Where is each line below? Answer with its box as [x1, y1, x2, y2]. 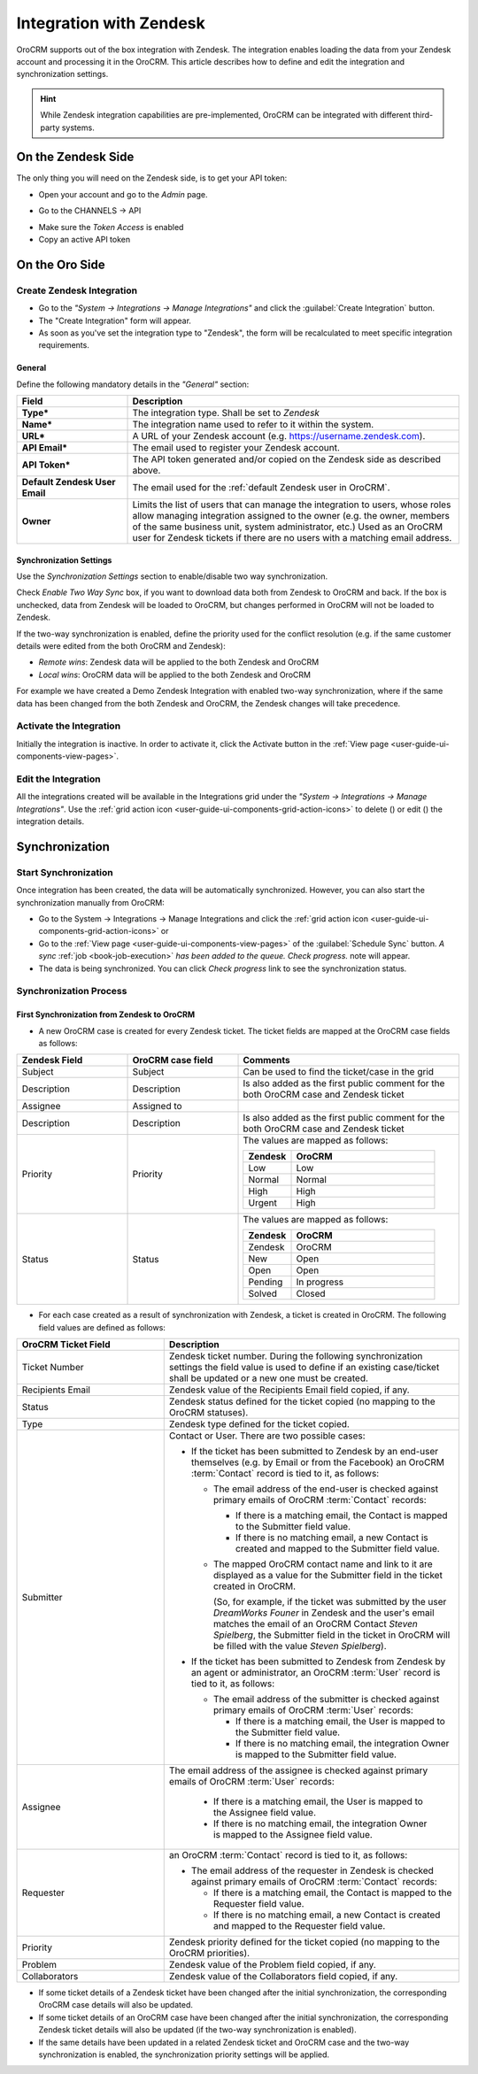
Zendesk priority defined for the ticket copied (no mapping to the [168, 1936, 440, 1948]
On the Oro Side [16, 257, 105, 272]
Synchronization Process [16, 985, 127, 998]
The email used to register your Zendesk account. [132, 442, 341, 454]
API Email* [21, 442, 68, 454]
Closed [296, 1288, 327, 1300]
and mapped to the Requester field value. [212, 1920, 386, 1932]
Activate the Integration [16, 720, 121, 732]
